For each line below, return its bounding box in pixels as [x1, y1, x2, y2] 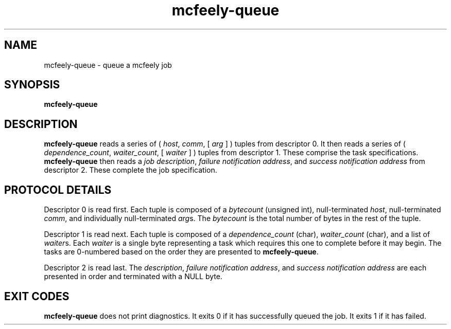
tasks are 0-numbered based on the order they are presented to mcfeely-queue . [44, 247, 319, 257]
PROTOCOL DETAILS [4, 183, 112, 196]
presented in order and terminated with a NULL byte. [44, 272, 222, 281]
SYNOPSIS [4, 78, 60, 92]
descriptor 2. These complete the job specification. [44, 166, 217, 175]
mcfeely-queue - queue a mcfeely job [44, 60, 172, 69]
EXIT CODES [4, 289, 70, 303]
